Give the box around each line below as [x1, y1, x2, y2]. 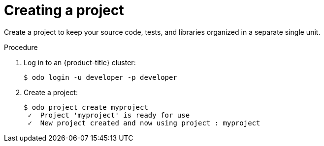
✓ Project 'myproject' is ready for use [28, 111, 190, 119]
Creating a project [4, 2, 124, 19]
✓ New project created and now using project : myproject [28, 119, 260, 127]
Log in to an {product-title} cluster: [24, 58, 136, 67]
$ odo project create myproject [24, 103, 148, 111]
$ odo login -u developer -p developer [24, 73, 177, 81]
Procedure [4, 43, 38, 51]
